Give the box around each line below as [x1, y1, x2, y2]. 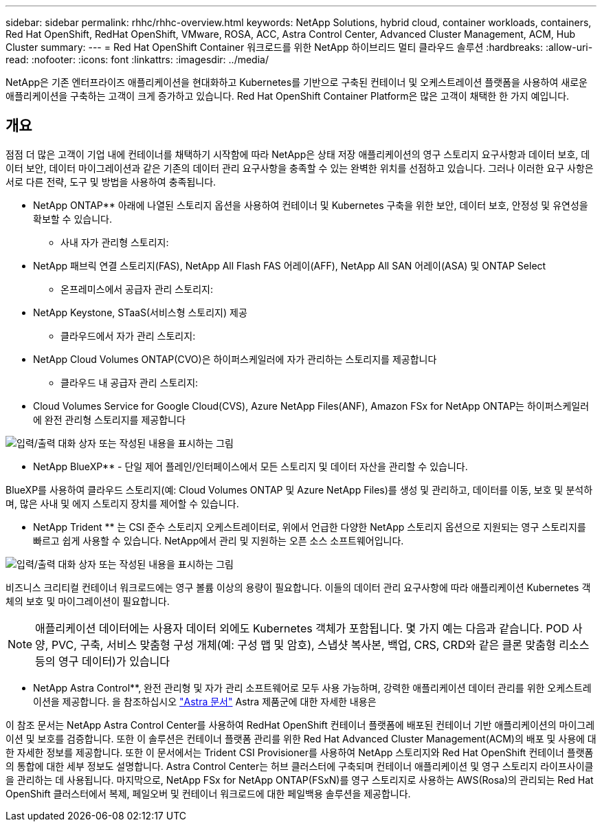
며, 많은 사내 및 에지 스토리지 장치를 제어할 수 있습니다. [5, 497, 239, 509]
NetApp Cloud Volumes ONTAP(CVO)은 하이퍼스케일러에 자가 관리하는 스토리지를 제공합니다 [33, 353, 437, 365]
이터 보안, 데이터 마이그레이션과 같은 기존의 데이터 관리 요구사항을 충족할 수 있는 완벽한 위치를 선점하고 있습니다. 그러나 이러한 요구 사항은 [5, 162, 594, 174]
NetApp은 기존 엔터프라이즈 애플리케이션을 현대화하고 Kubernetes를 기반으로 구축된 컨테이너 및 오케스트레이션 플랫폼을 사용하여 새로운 [5, 76, 588, 88]
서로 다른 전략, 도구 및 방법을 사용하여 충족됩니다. [5, 175, 216, 188]
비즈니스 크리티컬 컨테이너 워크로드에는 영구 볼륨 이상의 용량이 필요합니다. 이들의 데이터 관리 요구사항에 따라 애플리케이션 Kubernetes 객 [5, 581, 591, 593]
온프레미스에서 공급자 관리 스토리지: [60, 283, 213, 295]
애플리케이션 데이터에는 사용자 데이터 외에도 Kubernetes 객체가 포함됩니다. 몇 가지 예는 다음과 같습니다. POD [35, 621, 570, 635]
